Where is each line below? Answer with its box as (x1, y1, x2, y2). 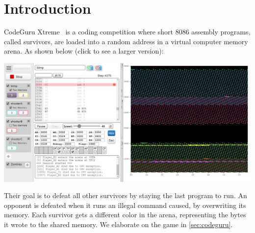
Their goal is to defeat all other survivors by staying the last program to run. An (4, 190, 247, 201)
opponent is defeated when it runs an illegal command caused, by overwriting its (4, 200, 246, 210)
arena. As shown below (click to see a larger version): (4, 46, 164, 56)
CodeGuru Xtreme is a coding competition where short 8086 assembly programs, (4, 27, 251, 37)
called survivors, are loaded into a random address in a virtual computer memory (4, 36, 248, 46)
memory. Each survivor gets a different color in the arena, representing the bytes (4, 209, 246, 220)
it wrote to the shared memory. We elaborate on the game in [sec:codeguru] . (4, 219, 233, 229)
